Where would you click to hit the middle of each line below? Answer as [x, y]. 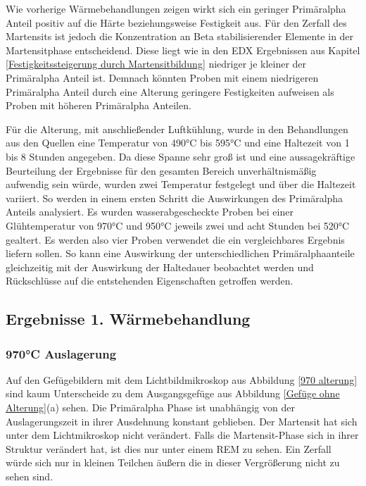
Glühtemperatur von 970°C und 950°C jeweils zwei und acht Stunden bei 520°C [178, 225]
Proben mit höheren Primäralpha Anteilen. [99, 105]
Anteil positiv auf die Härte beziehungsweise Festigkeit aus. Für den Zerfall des [176, 22]
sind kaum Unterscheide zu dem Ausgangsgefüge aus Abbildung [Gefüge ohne [173, 393]
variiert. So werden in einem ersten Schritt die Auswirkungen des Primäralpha [175, 198]
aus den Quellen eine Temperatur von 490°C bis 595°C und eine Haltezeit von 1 [178, 143]
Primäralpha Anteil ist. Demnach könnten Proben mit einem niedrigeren [162, 77]
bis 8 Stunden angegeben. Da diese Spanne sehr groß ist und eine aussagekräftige [181, 156]
